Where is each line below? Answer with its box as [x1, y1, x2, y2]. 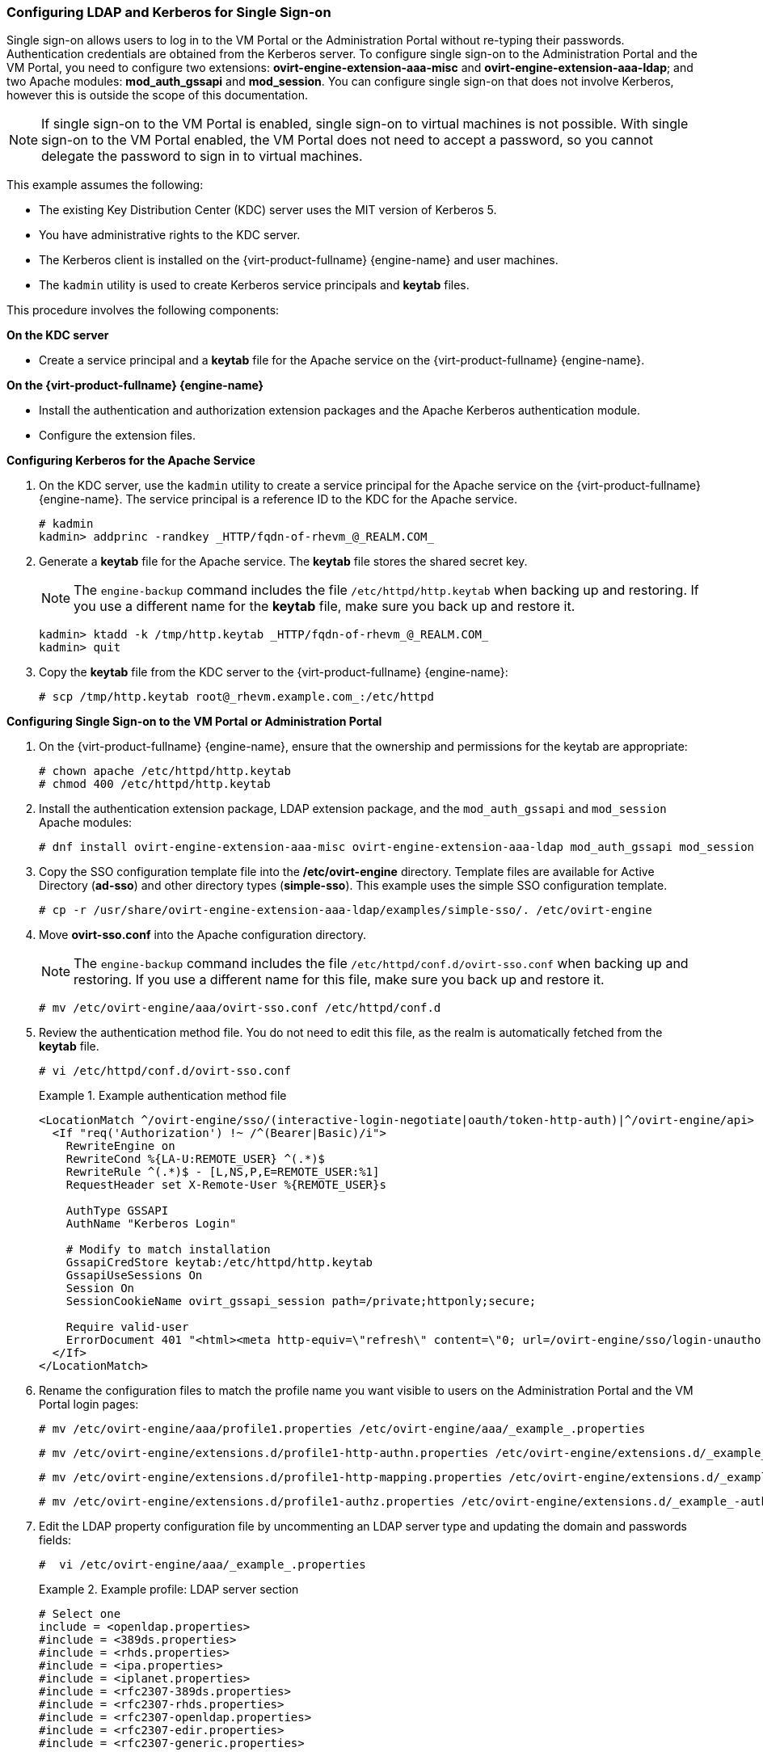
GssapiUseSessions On [65, 1269, 203, 1282]
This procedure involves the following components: [6, 303, 280, 318]
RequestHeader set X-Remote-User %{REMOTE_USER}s [65, 1178, 386, 1192]
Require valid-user [65, 1320, 189, 1334]
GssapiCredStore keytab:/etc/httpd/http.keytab [65, 1256, 373, 1270]
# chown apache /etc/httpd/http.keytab [39, 764, 291, 778]
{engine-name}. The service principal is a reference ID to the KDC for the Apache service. [39, 492, 518, 507]
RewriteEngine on [65, 1139, 175, 1153]
